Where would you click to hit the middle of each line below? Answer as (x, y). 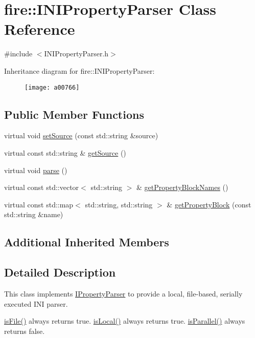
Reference (40, 29)
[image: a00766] (52, 87)
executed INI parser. (36, 303)
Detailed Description (60, 272)
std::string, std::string (119, 204)
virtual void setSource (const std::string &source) (81, 135)
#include (18, 54)
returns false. (25, 331)
